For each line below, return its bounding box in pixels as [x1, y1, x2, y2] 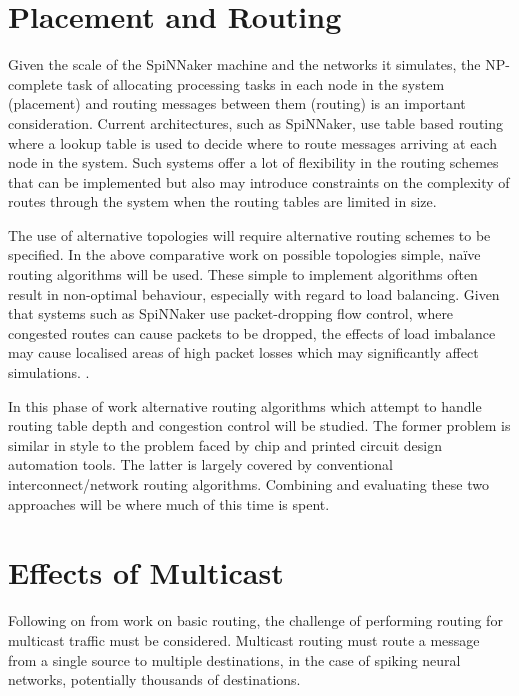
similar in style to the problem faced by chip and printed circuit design [8, 434, 443, 455]
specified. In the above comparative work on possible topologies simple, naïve [8, 244, 481, 265]
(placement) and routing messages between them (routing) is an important [8, 93, 466, 114]
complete [8, 73, 63, 94]
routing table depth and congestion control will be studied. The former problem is [8, 415, 511, 436]
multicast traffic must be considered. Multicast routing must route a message [8, 629, 480, 650]
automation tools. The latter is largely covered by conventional [8, 454, 393, 475]
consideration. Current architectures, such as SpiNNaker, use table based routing [8, 112, 504, 133]
